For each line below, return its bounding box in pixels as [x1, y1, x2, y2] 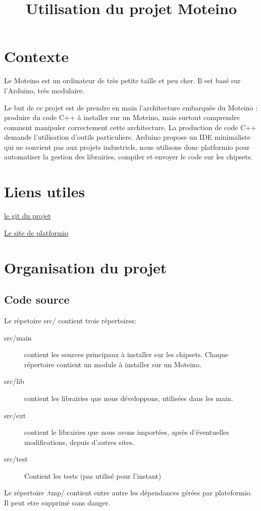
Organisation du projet [4, 257, 167, 277]
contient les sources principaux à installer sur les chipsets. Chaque [24, 349, 229, 360]
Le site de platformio [4, 227, 69, 238]
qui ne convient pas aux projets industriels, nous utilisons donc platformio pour [4, 141, 250, 152]
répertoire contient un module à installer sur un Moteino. [24, 359, 201, 369]
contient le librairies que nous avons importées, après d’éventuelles [24, 427, 229, 437]
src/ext [4, 410, 26, 420]
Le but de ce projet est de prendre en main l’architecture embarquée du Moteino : [4, 102, 258, 112]
